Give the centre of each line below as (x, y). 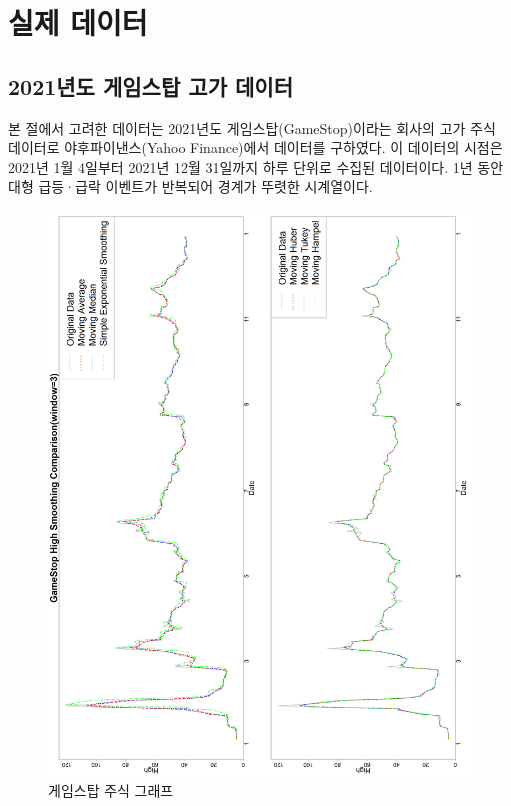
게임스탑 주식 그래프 (111, 789)
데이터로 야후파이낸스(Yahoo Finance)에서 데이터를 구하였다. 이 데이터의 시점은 (255, 147)
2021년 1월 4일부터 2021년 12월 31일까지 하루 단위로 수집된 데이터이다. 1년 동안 (256, 166)
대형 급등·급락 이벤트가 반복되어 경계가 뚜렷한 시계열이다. (190, 186)
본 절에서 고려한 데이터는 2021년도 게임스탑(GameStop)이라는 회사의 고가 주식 (252, 127)
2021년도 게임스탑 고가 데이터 (150, 85)
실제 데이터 (78, 22)
